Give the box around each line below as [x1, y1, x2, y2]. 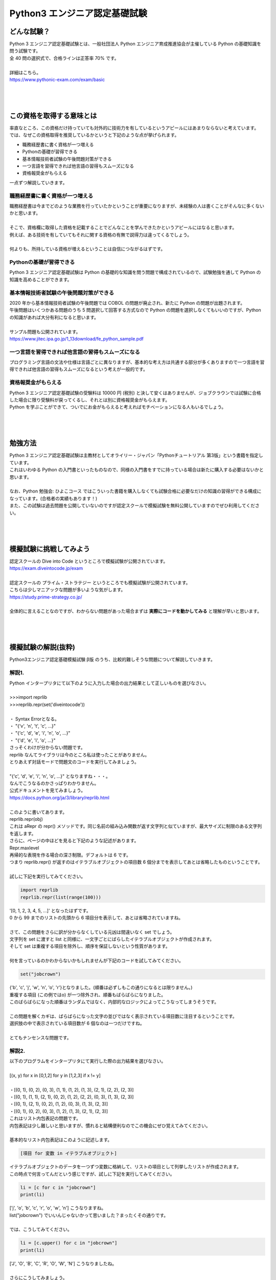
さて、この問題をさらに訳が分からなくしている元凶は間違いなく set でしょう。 [9, 929, 175, 935]
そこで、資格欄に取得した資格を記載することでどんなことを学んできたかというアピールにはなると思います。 [9, 224, 237, 230]
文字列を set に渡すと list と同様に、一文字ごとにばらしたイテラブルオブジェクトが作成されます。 [9, 936, 215, 942]
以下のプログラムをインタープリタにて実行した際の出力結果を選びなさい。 [9, 1058, 166, 1064]
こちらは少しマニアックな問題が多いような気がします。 [9, 587, 126, 593]
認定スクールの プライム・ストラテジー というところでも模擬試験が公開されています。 [9, 579, 191, 586]
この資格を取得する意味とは [9, 112, 97, 120]
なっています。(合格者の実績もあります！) [9, 495, 98, 501]
